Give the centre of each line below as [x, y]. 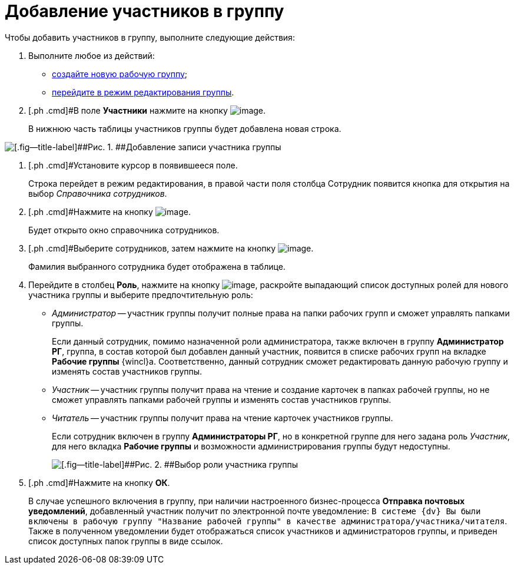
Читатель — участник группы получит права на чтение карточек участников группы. [223, 418]
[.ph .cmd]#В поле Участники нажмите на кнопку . [147, 110]
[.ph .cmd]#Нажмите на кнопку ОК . [99, 482]
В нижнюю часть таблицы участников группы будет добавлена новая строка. [185, 128]
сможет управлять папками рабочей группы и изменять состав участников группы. [222, 399]
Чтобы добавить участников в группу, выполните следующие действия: [150, 37]
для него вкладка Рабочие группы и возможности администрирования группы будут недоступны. [251, 446]
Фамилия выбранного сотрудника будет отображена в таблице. [157, 266]
